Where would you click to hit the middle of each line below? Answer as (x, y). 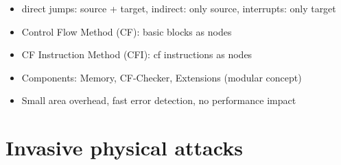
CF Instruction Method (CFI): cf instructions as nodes (137, 54)
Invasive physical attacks (124, 148)
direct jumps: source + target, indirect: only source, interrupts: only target (179, 8)
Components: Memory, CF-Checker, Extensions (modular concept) (162, 77)
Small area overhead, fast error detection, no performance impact (159, 100)
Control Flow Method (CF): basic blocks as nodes (127, 31)
